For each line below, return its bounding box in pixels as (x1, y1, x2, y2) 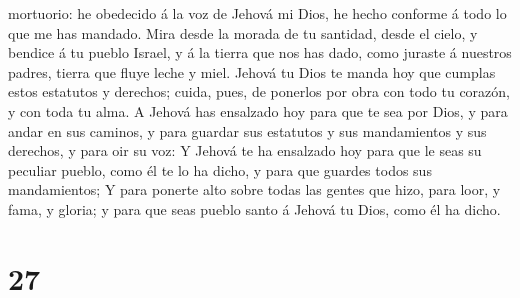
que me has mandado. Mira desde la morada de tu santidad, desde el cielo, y (8, 22, 478, 43)
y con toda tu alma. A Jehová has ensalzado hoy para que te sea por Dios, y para (8, 100, 508, 121)
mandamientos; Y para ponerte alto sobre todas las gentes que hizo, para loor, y (8, 179, 501, 200)
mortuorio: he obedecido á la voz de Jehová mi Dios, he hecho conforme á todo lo (8, 3, 507, 23)
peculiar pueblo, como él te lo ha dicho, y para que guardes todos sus (8, 159, 432, 180)
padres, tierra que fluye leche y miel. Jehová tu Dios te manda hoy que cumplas (8, 61, 496, 82)
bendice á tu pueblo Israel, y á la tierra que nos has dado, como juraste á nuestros (8, 42, 512, 63)
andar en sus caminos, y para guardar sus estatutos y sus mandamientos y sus (8, 120, 487, 141)
